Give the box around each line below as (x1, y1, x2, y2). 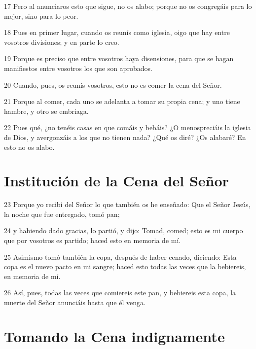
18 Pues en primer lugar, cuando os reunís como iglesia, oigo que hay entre (4, 27, 230, 37)
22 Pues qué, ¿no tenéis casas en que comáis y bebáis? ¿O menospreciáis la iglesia (4, 122, 251, 133)
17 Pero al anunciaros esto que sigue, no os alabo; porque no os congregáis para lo (4, 1, 252, 11)
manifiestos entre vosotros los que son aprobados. (4, 63, 152, 73)
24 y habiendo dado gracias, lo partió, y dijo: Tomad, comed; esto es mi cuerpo (4, 225, 243, 236)
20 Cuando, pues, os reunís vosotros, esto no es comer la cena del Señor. (4, 79, 222, 90)
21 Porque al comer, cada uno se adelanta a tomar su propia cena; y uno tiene (4, 96, 240, 106)
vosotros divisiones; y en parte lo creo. (4, 36, 119, 47)
